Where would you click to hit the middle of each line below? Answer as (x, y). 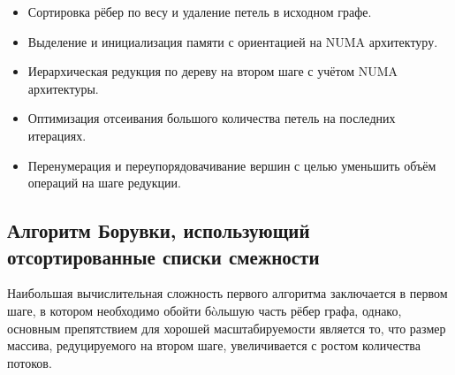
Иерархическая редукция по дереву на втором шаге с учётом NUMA (212, 71)
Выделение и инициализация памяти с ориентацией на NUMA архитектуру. (233, 41)
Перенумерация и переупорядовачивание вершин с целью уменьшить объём (232, 165)
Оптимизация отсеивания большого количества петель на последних (212, 118)
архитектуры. (63, 88)
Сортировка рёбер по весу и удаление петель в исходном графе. (200, 11)
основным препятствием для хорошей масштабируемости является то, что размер (227, 328)
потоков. (30, 362)
